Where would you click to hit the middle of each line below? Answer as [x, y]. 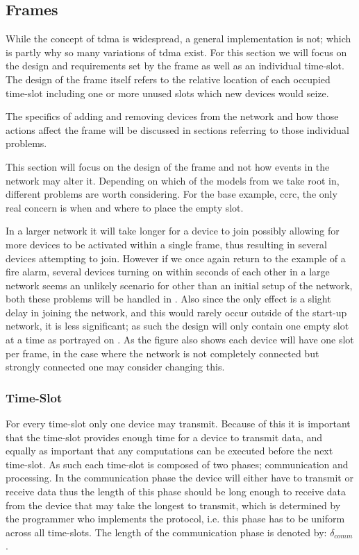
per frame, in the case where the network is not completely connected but [162, 353]
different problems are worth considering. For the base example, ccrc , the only [172, 194]
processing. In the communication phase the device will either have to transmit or [179, 478]
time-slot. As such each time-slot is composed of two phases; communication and [177, 464]
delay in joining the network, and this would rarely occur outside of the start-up [176, 312]
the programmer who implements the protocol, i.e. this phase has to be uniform [175, 519]
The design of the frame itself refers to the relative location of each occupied [168, 79]
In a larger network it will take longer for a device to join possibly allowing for [173, 231]
